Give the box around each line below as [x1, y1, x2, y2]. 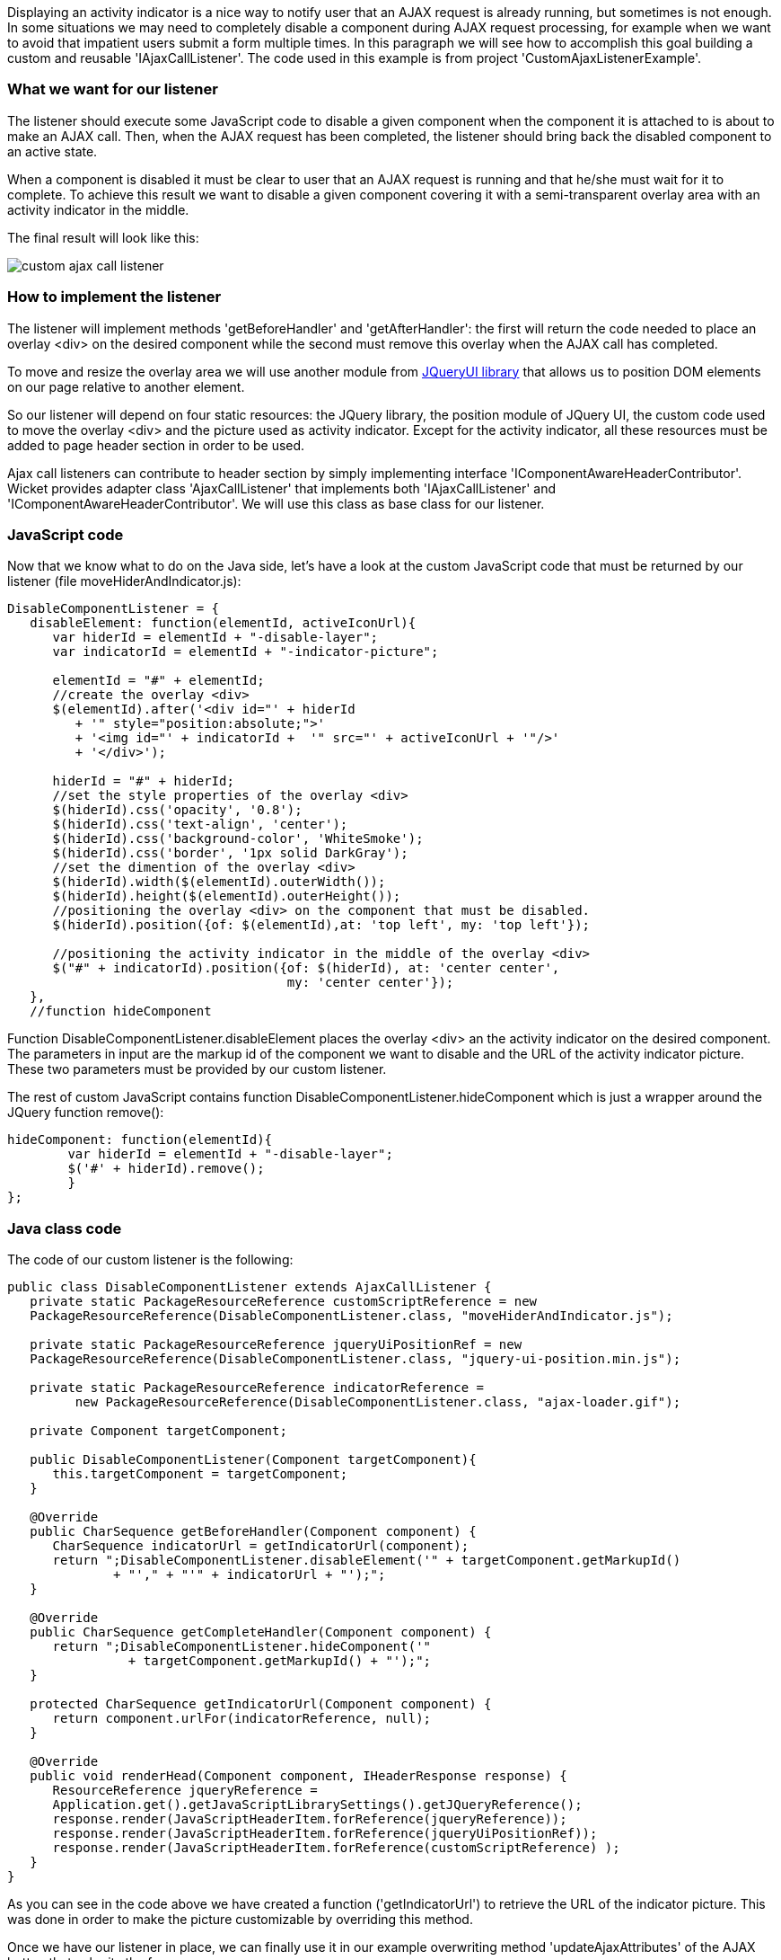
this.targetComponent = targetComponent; [52, 1467, 348, 1481]
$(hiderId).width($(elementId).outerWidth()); [52, 874, 386, 890]
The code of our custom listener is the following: [7, 1252, 294, 1267]
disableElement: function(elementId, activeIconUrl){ [30, 616, 417, 631]
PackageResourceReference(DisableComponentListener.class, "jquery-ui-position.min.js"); [30, 1352, 681, 1366]
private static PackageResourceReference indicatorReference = [30, 1380, 485, 1395]
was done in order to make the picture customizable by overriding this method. [7, 1911, 473, 1927]
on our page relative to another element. [7, 378, 245, 395]
